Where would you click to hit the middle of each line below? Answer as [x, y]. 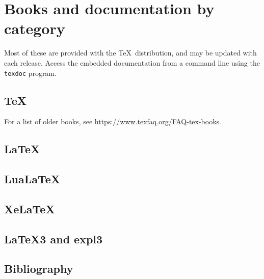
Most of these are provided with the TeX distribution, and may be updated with [130, 53]
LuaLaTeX [32, 179]
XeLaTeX [30, 208]
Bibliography [39, 269]
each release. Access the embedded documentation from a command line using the [132, 62]
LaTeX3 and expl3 [54, 239]
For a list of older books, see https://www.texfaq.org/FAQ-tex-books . [113, 121]
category [35, 28]
